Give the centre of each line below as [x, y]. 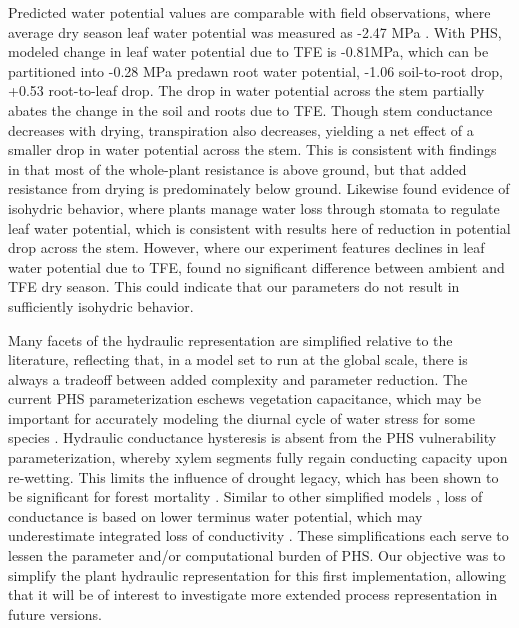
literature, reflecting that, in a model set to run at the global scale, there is [238, 359]
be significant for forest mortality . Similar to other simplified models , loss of [245, 496]
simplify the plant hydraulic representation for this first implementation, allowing [257, 574]
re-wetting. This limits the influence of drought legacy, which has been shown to [253, 476]
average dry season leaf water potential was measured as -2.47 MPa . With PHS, [255, 31]
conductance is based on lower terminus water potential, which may [215, 515]
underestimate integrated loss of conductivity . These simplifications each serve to [258, 535]
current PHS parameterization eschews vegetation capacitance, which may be [244, 398]
